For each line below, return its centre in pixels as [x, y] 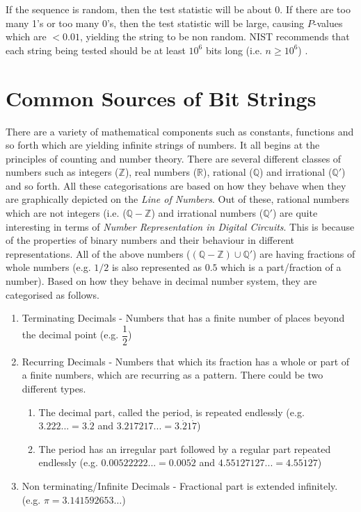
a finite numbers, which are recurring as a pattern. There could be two [173, 375]
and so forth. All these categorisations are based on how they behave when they [176, 185]
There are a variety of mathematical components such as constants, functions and [180, 131]
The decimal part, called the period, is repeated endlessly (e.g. [171, 412]
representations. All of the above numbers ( [98, 253]
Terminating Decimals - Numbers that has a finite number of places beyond [183, 318]
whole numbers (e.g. [48, 267]
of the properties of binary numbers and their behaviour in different [150, 240]
